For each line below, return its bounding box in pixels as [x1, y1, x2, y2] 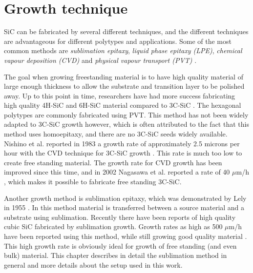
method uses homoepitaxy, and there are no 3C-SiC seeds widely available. [4, 129, 228, 139]
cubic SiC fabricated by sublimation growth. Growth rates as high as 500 [4, 221, 223, 232]
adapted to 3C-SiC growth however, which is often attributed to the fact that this [4, 119, 249, 129]
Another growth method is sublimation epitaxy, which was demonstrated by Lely [4, 193, 247, 203]
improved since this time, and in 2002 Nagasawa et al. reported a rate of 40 [4, 167, 230, 177]
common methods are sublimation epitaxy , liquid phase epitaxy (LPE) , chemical [4, 45, 242, 56]
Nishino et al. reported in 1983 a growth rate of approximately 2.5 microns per [4, 138, 240, 148]
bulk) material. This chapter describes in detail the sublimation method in [4, 250, 227, 260]
